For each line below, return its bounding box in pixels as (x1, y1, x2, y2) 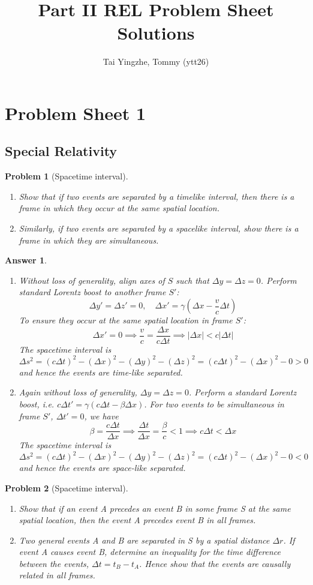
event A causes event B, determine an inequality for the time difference (19, 545, 281, 558)
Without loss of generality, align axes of (19, 274, 165, 286)
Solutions (117, 20, 195, 45)
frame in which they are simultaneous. (19, 233, 159, 246)
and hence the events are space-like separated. (19, 461, 186, 474)
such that (176, 274, 209, 286)
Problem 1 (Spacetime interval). (5, 170, 128, 182)
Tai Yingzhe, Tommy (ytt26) (103, 55, 209, 68)
